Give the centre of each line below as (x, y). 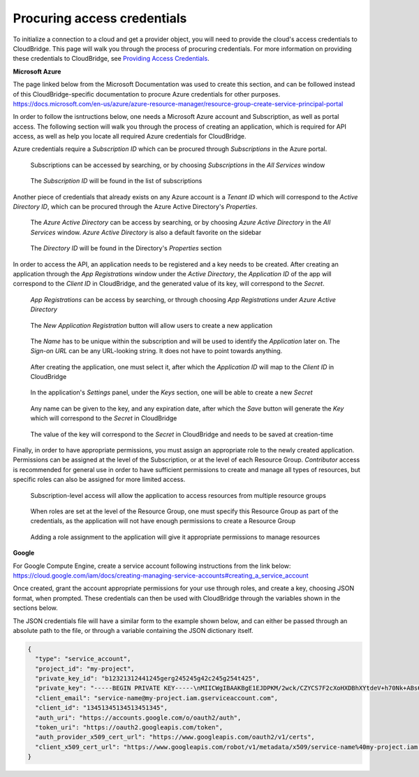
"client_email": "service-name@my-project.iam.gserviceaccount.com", (157, 698)
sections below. (36, 608)
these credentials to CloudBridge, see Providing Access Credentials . (111, 59)
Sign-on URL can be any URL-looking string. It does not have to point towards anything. (156, 351)
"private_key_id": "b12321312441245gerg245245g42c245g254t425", (147, 679)
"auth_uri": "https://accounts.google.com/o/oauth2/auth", (138, 718)
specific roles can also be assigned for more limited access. (99, 480)
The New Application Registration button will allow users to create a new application (152, 325)
